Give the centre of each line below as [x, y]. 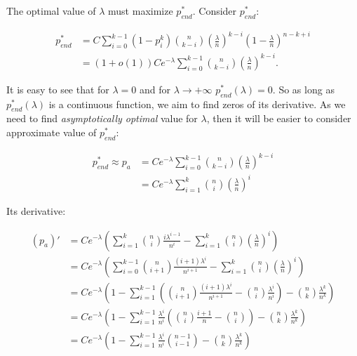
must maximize [141, 11]
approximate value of [52, 132]
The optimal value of [51, 11]
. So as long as [303, 89]
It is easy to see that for [58, 89]
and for [155, 89]
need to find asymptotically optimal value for [102, 118]
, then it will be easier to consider [279, 118]
